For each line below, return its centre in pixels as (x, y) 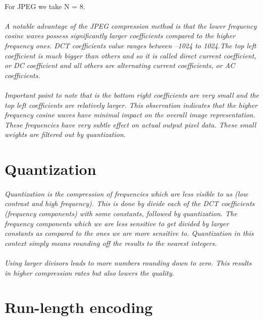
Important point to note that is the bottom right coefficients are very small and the (132, 94)
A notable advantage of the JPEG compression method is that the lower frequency (131, 25)
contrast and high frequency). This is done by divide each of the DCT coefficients (130, 203)
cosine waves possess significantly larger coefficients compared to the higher (120, 36)
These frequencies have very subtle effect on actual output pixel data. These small (130, 124)
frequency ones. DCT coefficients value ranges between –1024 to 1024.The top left (130, 45)
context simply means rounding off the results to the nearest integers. (111, 243)
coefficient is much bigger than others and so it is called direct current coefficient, (130, 55)
